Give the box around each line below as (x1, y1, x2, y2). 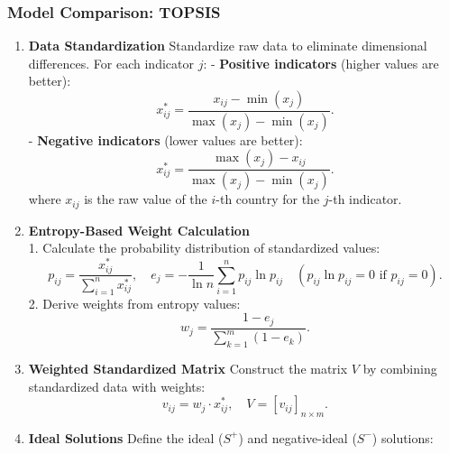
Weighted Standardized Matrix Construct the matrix (28, 358, 348, 377)
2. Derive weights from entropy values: (28, 293, 241, 312)
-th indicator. (328, 190, 402, 208)
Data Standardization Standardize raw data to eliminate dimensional (28, 36, 427, 55)
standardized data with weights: (28, 376, 206, 395)
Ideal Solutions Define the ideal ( (28, 428, 224, 447)
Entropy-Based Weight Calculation (28, 220, 250, 239)
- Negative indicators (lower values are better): (28, 130, 303, 149)
